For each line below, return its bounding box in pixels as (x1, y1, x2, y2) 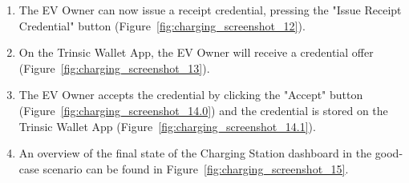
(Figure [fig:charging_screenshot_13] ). (18, 59, 210, 76)
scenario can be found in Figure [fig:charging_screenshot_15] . (43, 160, 349, 177)
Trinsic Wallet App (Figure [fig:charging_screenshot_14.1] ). (18, 117, 316, 134)
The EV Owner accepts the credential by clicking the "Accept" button (18, 86, 363, 103)
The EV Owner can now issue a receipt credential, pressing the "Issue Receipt (18, 2, 402, 18)
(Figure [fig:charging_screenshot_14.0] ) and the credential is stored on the (18, 101, 388, 118)
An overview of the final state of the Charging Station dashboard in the (18, 145, 372, 161)
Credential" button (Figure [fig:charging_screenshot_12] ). (18, 17, 306, 34)
